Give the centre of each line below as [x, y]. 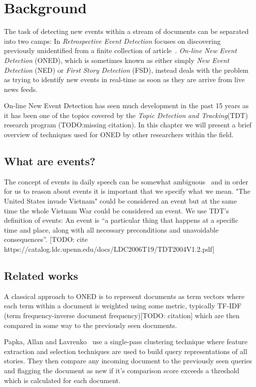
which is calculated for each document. [62, 380]
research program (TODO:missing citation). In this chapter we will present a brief [128, 125]
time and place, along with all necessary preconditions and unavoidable [111, 229]
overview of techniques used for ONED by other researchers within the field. [119, 134]
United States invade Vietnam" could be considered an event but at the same [120, 201]
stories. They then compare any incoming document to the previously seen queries [128, 361]
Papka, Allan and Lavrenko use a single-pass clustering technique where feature [126, 342]
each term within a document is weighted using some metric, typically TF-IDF [123, 306]
